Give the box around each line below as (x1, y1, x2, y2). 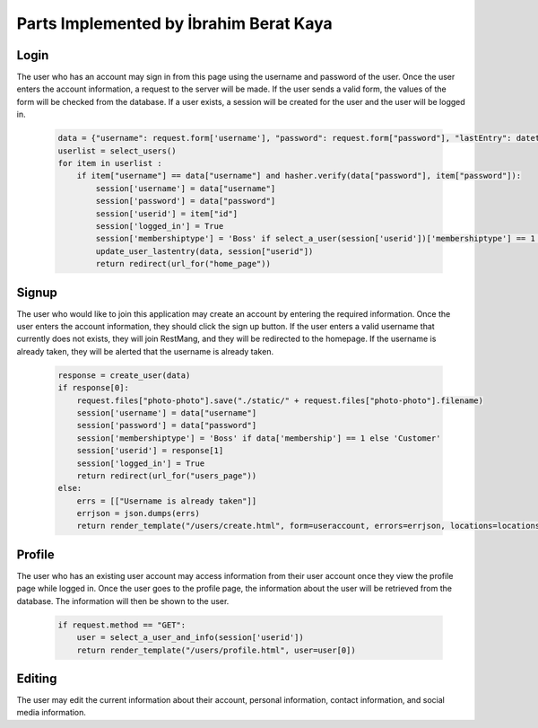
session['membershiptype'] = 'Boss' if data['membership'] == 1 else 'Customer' (76, 433, 441, 443)
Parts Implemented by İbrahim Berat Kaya (16, 13, 334, 33)
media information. (16, 707, 87, 718)
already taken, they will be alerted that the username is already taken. (16, 346, 273, 356)
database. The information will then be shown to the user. (16, 595, 230, 606)
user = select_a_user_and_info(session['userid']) (76, 633, 304, 643)
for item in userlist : (57, 158, 163, 168)
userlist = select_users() (57, 145, 177, 156)
